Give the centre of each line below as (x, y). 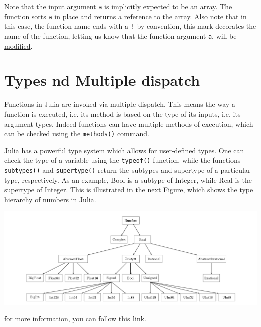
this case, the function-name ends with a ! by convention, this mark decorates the (130, 26)
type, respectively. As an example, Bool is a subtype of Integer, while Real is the (128, 180)
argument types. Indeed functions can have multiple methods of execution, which (129, 123)
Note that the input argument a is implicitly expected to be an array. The (118, 6)
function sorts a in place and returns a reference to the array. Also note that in (125, 16)
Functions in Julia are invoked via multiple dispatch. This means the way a (120, 104)
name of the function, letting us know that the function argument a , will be (120, 35)
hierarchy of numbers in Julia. (50, 199)
